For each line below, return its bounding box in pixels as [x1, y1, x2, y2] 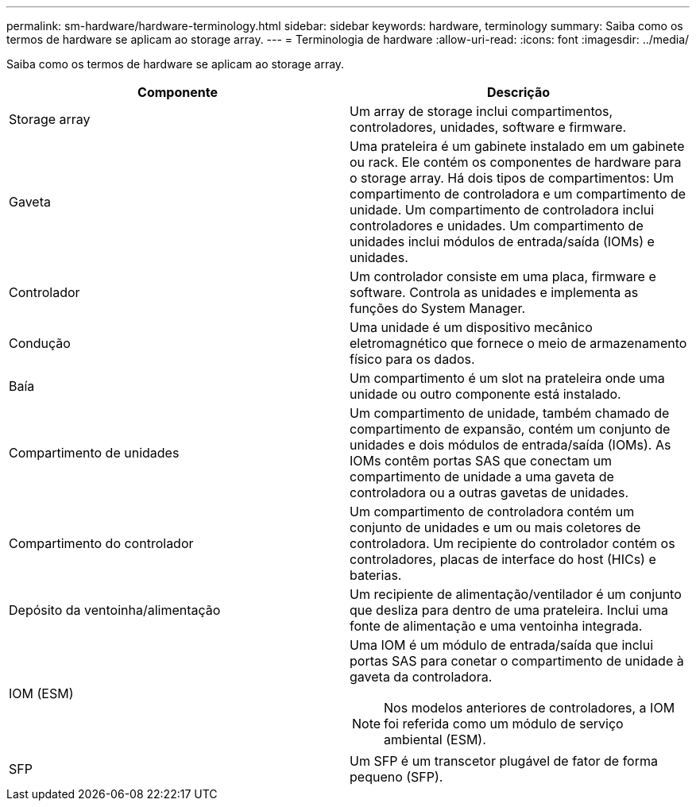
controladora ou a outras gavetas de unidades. [350, 485, 628, 500]
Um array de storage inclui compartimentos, [350, 103, 613, 119]
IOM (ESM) [9, 685, 74, 701]
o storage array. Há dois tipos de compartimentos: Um [350, 170, 674, 186]
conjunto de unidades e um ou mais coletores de [350, 519, 641, 535]
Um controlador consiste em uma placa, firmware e [350, 268, 656, 284]
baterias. [350, 567, 402, 583]
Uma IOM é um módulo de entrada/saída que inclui [350, 637, 654, 653]
